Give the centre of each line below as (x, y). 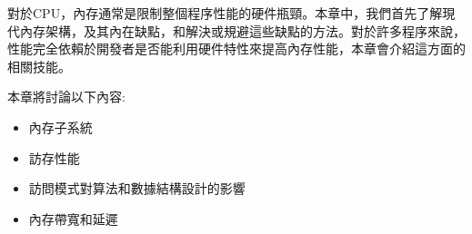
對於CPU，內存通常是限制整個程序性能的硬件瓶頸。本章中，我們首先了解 (225, 13)
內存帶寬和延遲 (73, 218)
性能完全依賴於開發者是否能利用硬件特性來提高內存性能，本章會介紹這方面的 (236, 49)
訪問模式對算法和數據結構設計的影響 (137, 188)
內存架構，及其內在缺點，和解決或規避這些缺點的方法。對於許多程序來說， (242, 30)
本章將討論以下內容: (66, 97)
